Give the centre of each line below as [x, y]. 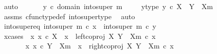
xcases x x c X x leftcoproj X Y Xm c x [80, 36]
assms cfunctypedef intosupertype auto [69, 16]
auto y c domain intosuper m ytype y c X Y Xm [108, 6]
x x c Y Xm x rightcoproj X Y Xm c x [100, 46]
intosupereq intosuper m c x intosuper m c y [80, 26]
